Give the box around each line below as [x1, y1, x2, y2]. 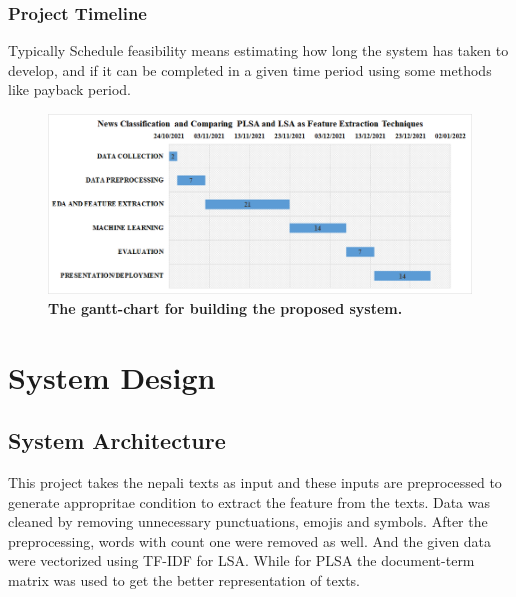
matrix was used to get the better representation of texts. [8, 569, 360, 590]
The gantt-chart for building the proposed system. [48, 297, 403, 318]
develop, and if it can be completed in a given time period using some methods [8, 59, 492, 80]
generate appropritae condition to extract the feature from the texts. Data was [8, 491, 491, 512]
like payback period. [8, 79, 131, 100]
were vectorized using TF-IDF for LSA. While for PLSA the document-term [8, 550, 475, 571]
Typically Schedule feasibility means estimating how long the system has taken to [8, 40, 509, 61]
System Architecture [8, 425, 226, 456]
